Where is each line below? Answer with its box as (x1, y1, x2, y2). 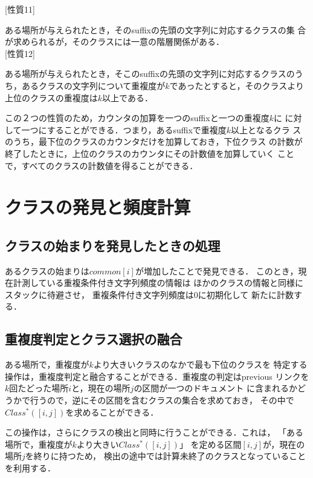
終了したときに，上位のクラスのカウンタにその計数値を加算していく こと (5, 147, 294, 159)
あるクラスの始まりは (5, 264, 89, 277)
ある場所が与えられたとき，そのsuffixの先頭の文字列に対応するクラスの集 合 (5, 23, 306, 36)
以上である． (102, 91, 153, 104)
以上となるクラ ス (231, 123, 302, 136)
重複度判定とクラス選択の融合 (5, 330, 182, 348)
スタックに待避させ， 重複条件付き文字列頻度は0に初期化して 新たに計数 (5, 288, 294, 300)
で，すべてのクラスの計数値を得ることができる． (5, 159, 198, 171)
